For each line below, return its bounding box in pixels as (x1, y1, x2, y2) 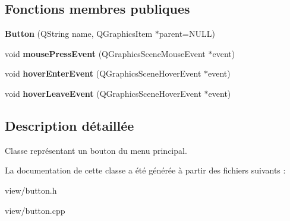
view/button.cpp (5, 204, 65, 216)
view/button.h (5, 184, 57, 196)
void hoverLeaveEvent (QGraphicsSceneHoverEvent (5, 87, 201, 99)
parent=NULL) (159, 27, 215, 40)
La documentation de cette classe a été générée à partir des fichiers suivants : (5, 164, 286, 176)
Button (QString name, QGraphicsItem (5, 27, 153, 40)
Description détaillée (5, 116, 134, 134)
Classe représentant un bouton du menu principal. (5, 144, 187, 156)
